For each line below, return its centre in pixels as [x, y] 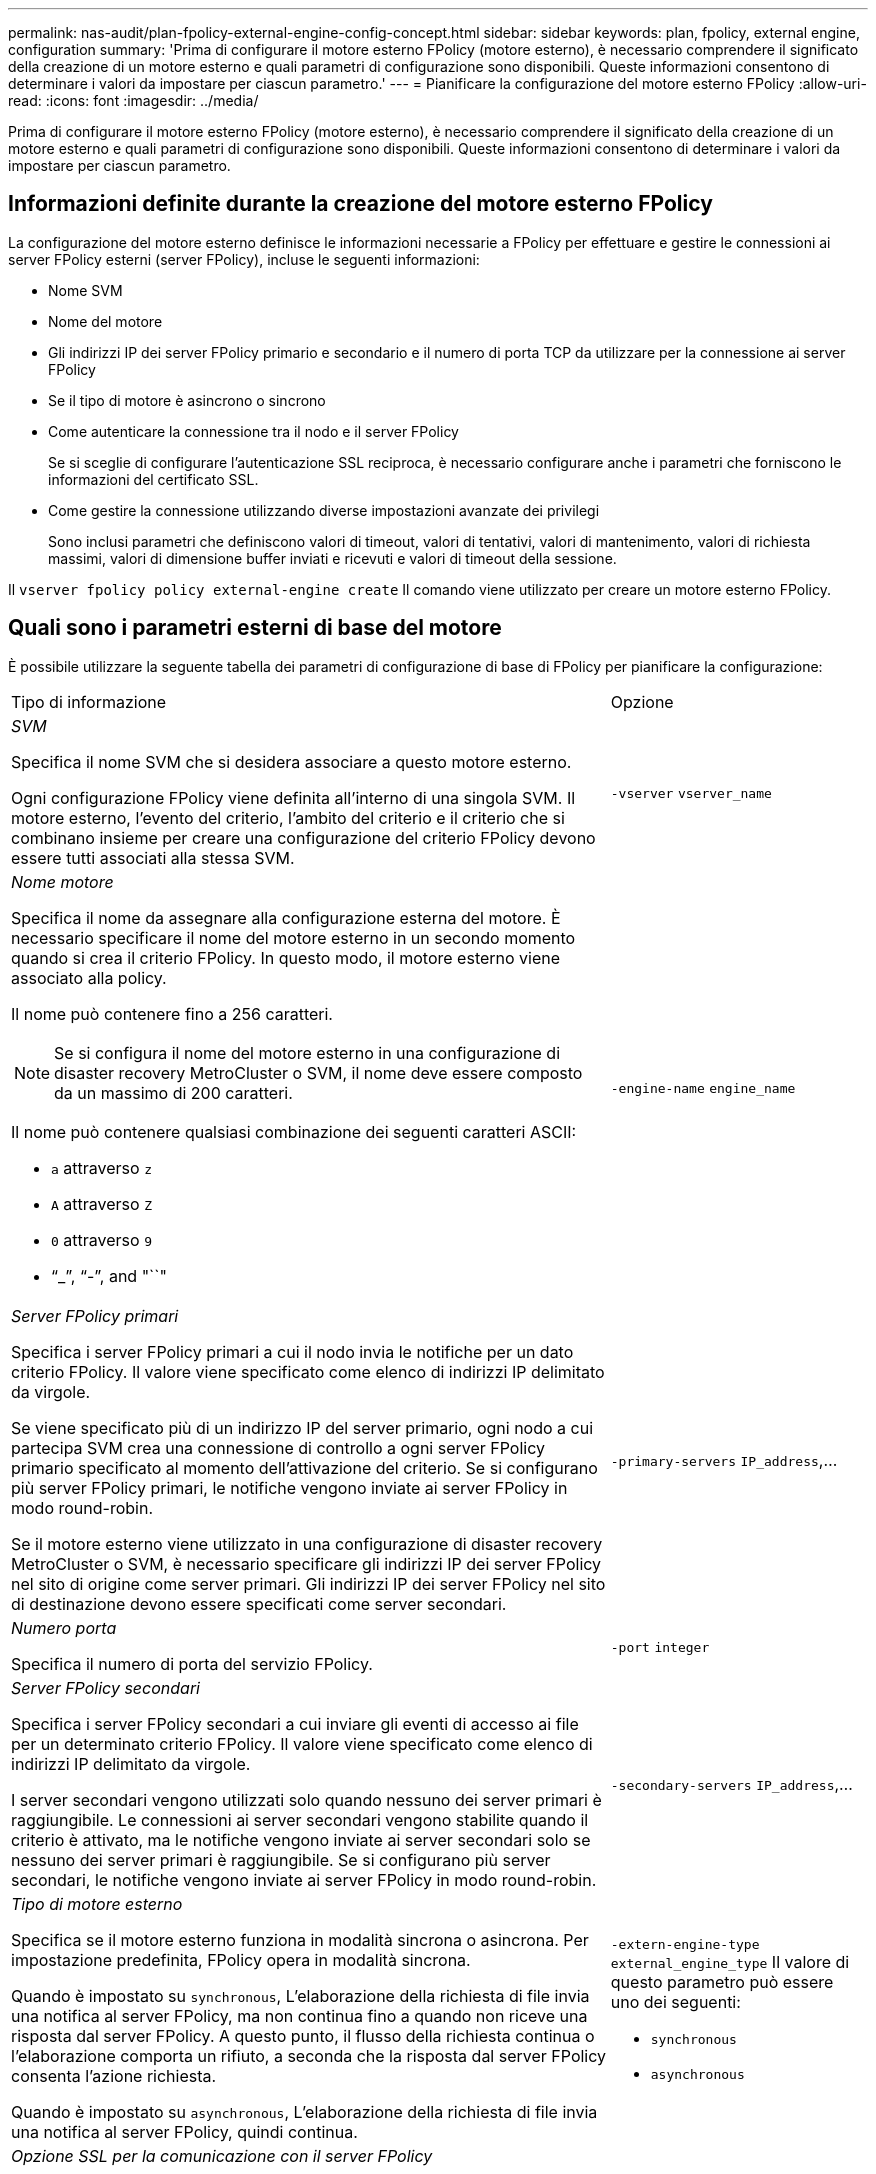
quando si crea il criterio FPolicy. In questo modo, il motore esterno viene [286, 957]
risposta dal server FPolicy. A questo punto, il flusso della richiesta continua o [303, 2035]
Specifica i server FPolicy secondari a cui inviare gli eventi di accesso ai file [295, 1723]
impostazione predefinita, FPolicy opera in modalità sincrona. [241, 1959]
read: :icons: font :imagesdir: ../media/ [133, 100]
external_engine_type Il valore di [730, 1962]
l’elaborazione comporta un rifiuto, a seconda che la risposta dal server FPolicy [309, 2055]
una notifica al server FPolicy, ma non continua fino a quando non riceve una [299, 2015]
